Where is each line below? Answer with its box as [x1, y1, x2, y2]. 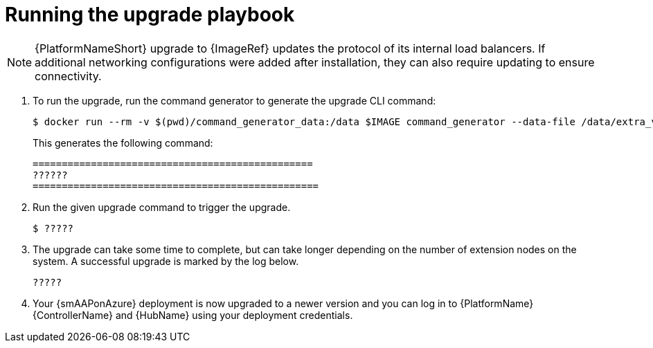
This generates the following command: [33, 136, 213, 149]
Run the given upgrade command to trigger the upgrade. [33, 201, 291, 213]
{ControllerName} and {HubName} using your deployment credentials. [33, 309, 353, 321]
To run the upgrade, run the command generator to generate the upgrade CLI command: [33, 94, 436, 107]
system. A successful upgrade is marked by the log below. [33, 255, 299, 267]
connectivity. [35, 68, 102, 83]
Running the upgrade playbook [5, 3, 295, 26]
